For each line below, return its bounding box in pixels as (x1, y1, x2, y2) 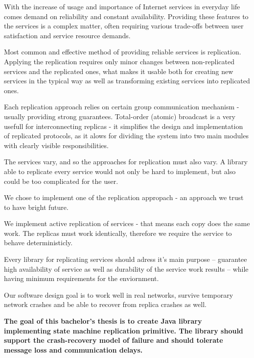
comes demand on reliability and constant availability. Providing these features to (4, 11, 249, 21)
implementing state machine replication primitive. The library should (4, 325, 243, 335)
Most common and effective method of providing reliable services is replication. (4, 47, 241, 57)
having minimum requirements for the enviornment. (4, 273, 159, 283)
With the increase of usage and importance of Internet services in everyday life (4, 1, 240, 11)
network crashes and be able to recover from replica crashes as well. (4, 299, 207, 309)
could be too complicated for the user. (4, 176, 118, 186)
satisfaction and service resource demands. (4, 30, 131, 40)
